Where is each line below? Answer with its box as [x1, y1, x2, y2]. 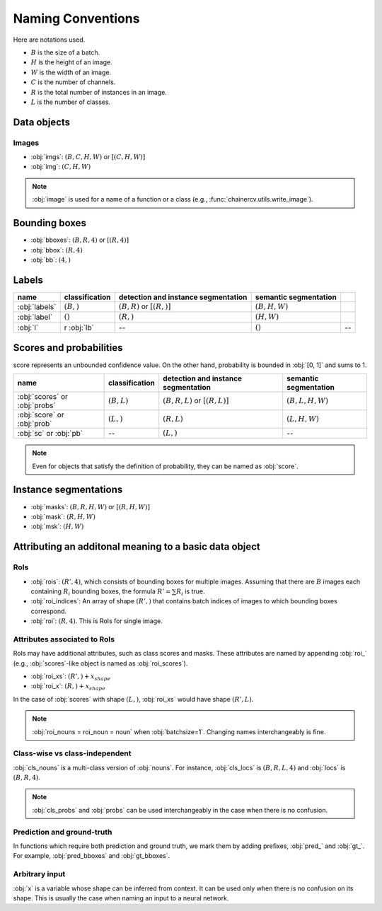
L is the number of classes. [30, 98, 111, 106]
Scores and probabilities [13, 342, 123, 354]
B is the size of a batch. [30, 48, 100, 57]
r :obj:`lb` [64, 323, 95, 332]
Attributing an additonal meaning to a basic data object [13, 541, 261, 553]
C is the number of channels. [30, 78, 116, 86]
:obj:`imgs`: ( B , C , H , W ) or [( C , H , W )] [30, 153, 146, 161]
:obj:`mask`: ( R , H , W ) [30, 512, 95, 521]
